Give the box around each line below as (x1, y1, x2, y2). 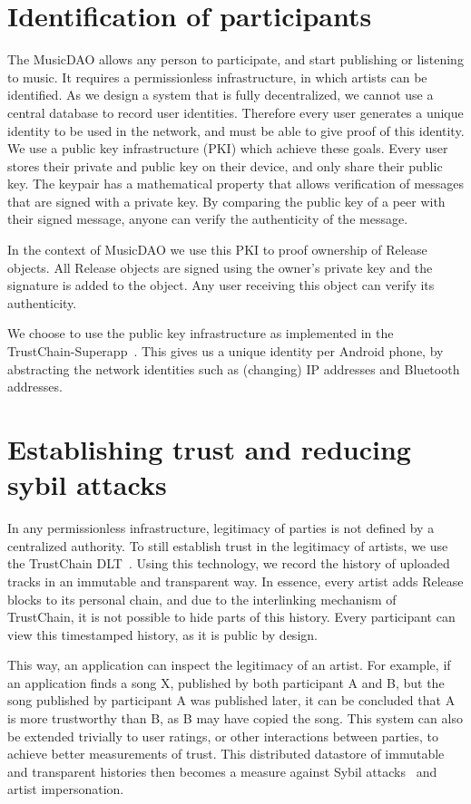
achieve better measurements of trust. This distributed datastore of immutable (7, 744, 445, 763)
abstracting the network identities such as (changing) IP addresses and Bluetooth (7, 359, 460, 378)
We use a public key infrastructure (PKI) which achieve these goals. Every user (7, 139, 448, 158)
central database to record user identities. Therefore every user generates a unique (7, 102, 464, 121)
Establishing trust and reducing (7, 431, 411, 467)
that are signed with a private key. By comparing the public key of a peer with (7, 191, 446, 210)
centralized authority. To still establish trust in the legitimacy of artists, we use (7, 536, 448, 555)
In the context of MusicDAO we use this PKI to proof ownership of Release (7, 240, 427, 259)
